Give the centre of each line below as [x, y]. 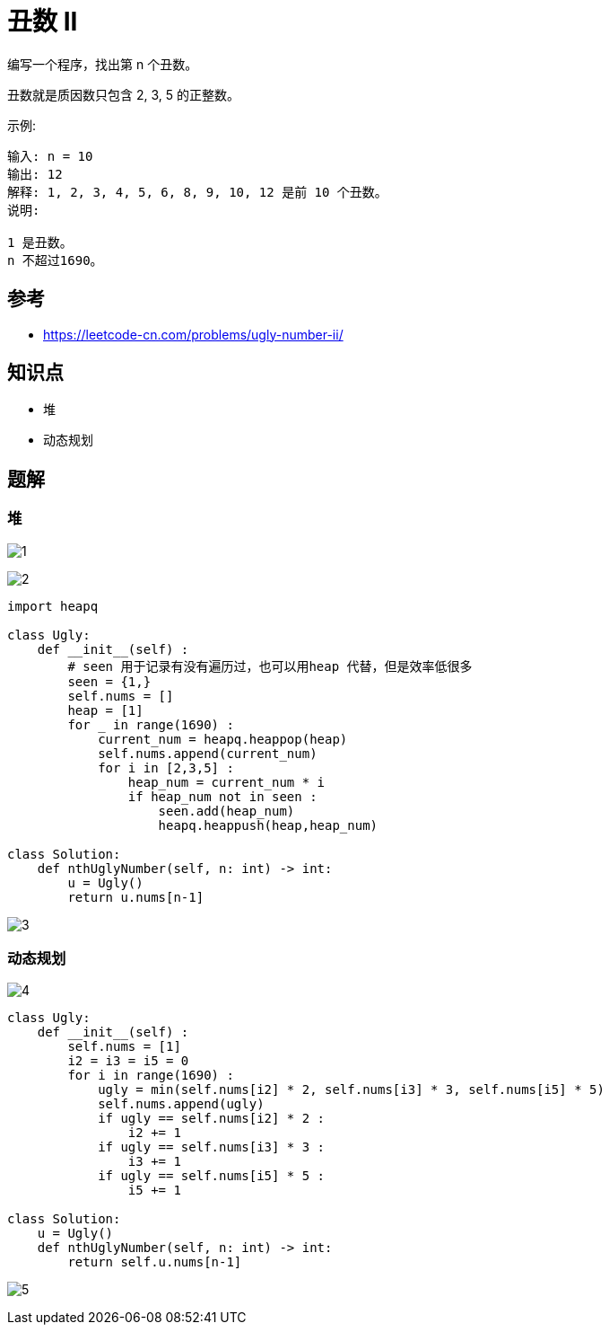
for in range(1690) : [151, 724]
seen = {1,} [109, 681]
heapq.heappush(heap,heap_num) [268, 825]
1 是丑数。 [40, 242]
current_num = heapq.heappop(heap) [223, 739]
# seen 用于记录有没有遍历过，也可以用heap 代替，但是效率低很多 [270, 666]
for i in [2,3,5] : [166, 767]
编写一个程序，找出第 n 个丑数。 [103, 64]
